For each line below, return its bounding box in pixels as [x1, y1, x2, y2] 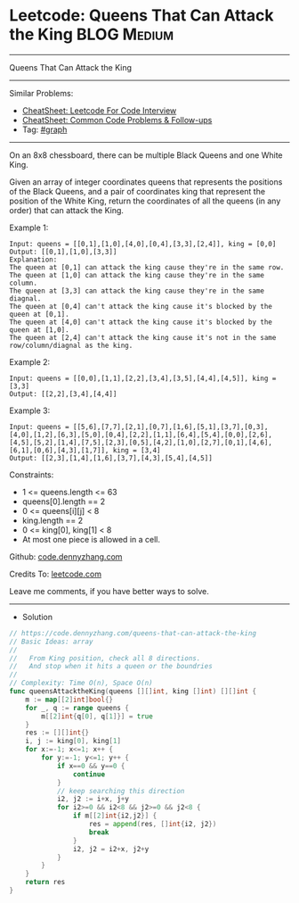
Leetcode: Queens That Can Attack [9, 5, 274, 26]
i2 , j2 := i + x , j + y [56, 795, 129, 804]
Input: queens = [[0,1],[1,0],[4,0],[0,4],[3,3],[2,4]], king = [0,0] [9, 239, 277, 248]
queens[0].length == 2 [21, 496, 105, 507]
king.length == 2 [21, 515, 83, 526]
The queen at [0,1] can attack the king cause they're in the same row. [9, 262, 285, 272]
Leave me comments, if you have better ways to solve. [9, 585, 209, 596]
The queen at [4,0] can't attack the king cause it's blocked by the [9, 318, 273, 327]
